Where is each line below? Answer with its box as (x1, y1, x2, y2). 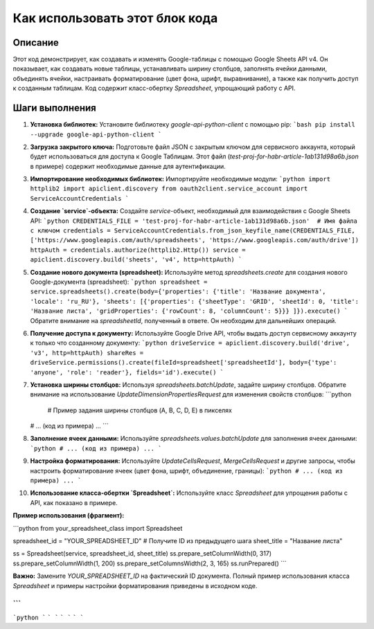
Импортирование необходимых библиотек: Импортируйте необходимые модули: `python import (30, 175, 331, 183)
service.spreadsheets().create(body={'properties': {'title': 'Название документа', (30, 288, 326, 295)
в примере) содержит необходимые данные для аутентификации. (30, 162, 226, 170)
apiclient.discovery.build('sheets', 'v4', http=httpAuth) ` (30, 256, 242, 264)
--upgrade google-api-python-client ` (30, 130, 162, 138)
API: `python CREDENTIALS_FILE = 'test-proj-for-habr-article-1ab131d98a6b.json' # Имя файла (30, 217, 358, 225)
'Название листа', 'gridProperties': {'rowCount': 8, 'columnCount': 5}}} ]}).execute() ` (30, 307, 348, 315)
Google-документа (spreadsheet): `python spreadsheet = (30, 277, 208, 286)
